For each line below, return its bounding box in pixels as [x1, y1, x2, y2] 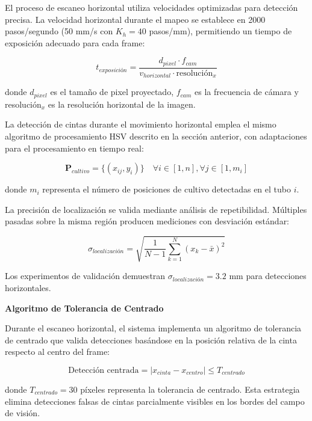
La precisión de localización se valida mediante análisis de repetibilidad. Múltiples [5, 203, 307, 215]
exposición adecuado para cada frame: [5, 36, 145, 49]
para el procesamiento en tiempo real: [5, 141, 144, 154]
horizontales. [5, 281, 51, 294]
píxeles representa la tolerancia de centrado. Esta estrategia [80, 383, 300, 396]
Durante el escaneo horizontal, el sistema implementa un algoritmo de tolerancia [5, 322, 302, 334]
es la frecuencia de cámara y [195, 85, 299, 98]
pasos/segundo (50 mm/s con [5, 25, 113, 37]
